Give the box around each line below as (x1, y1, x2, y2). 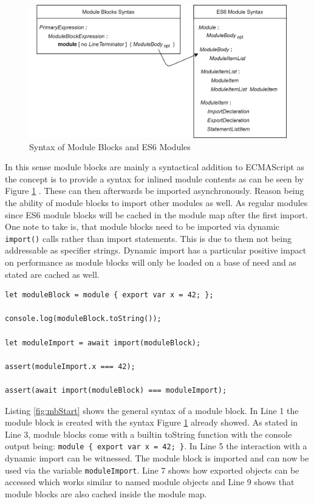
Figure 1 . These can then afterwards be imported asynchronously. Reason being (5, 184, 304, 197)
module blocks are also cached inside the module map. (5, 487, 207, 500)
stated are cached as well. (5, 268, 100, 280)
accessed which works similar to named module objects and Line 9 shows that (5, 475, 295, 488)
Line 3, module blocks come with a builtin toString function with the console (5, 427, 292, 440)
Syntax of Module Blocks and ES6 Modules (29, 140, 191, 153)
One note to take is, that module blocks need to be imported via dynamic (5, 220, 280, 233)
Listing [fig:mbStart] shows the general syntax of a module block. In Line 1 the (5, 404, 299, 416)
